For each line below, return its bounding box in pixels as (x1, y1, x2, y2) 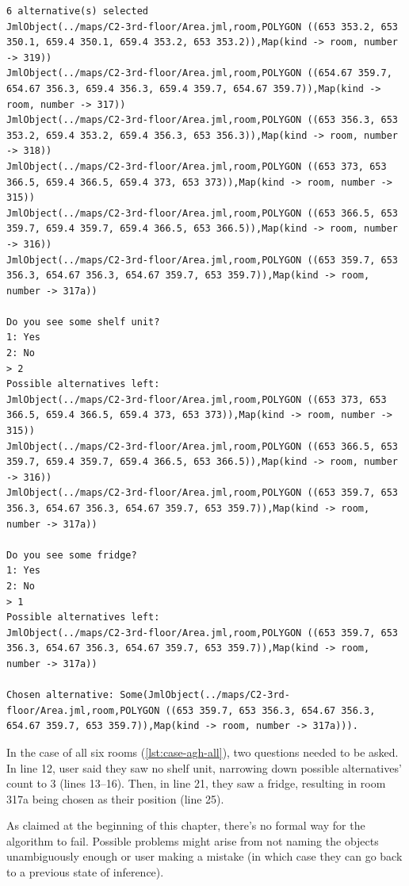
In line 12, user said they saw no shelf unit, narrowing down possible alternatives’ (6, 759, 402, 776)
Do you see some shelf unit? (6, 316, 160, 328)
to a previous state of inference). (6, 864, 164, 880)
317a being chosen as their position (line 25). (6, 790, 224, 807)
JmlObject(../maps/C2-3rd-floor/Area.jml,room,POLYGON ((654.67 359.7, (6, 67, 392, 79)
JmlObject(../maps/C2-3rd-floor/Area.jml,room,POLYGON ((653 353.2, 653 (6, 21, 398, 33)
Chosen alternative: (6, 689, 115, 701)
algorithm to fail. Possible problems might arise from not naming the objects (6, 832, 379, 849)
